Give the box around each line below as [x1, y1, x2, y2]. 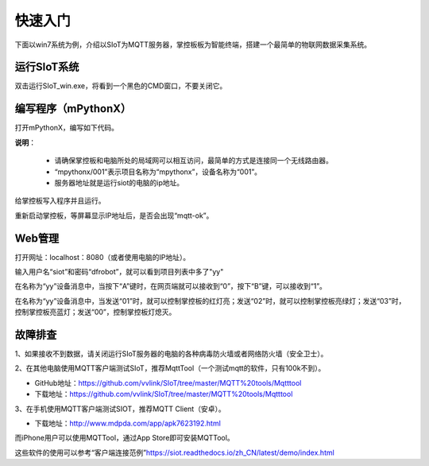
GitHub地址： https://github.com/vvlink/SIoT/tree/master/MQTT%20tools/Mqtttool [34, 378, 302, 387]
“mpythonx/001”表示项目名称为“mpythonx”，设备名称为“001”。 [54, 167, 262, 177]
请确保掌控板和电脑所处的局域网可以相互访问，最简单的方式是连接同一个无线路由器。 [54, 156, 333, 165]
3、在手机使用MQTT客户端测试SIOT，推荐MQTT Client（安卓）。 [14, 404, 226, 414]
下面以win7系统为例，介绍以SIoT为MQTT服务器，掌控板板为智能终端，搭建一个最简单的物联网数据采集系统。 [14, 40, 372, 49]
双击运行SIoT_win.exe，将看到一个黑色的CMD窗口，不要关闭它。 [14, 81, 227, 91]
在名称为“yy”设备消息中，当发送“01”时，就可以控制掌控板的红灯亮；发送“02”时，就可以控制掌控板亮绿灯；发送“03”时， [14, 296, 406, 305]
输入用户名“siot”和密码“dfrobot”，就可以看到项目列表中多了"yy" [14, 267, 224, 276]
